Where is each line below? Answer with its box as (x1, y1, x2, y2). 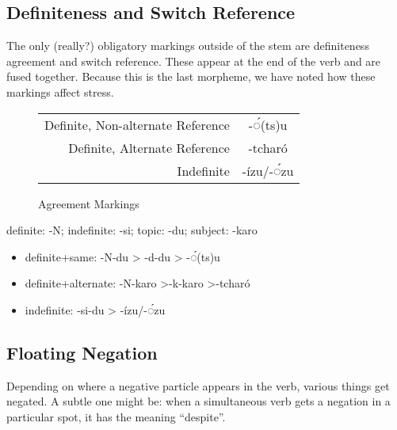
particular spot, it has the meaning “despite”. (6, 408, 226, 424)
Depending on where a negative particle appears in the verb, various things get (6, 377, 390, 394)
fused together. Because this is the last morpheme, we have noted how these (6, 68, 376, 85)
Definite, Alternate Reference (68, 138, 230, 157)
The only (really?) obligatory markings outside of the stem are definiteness (6, 37, 369, 54)
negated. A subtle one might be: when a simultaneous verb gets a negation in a (6, 393, 391, 409)
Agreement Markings (38, 195, 139, 211)
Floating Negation (6, 340, 158, 364)
